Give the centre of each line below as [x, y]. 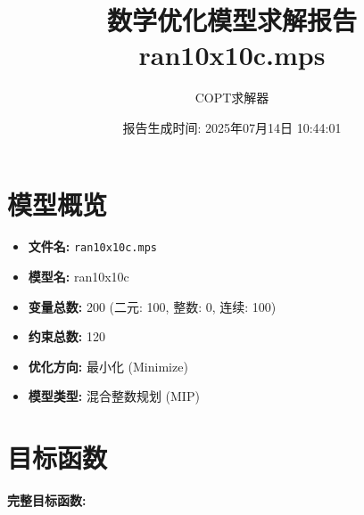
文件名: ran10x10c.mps [93, 246]
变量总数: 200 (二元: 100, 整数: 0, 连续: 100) [152, 306]
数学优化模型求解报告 [232, 20]
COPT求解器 [232, 98]
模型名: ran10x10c [79, 277]
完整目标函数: [47, 500]
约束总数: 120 [66, 336]
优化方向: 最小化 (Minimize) [108, 366]
